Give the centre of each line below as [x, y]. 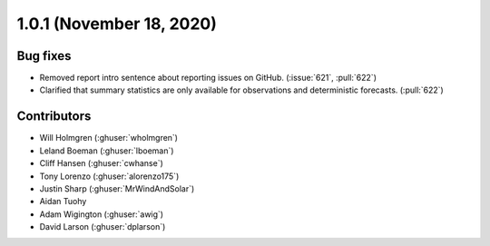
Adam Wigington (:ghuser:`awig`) [101, 214]
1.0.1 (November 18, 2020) [117, 24]
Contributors [54, 117]
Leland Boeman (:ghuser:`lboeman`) [107, 151]
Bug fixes [44, 56]
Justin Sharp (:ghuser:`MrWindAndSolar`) [117, 188]
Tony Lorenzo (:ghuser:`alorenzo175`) [109, 176]
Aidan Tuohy [63, 202]
